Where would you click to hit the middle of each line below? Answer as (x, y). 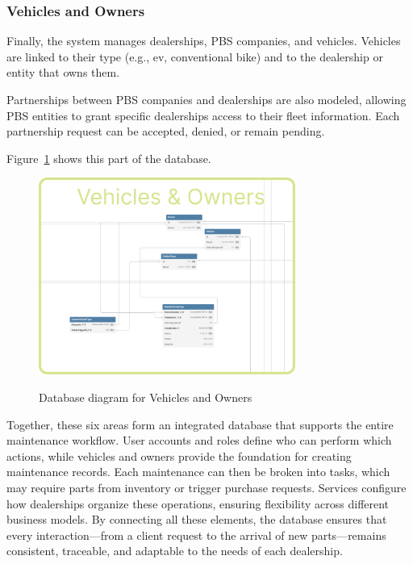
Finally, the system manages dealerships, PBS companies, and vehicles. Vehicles (204, 41)
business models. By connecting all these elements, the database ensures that (197, 519)
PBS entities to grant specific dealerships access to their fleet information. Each (203, 115)
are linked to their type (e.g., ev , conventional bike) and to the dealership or (195, 56)
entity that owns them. (63, 72)
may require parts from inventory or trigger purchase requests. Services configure (206, 488)
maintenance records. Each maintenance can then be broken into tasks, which (198, 472)
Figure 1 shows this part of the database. (109, 158)
